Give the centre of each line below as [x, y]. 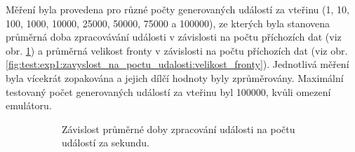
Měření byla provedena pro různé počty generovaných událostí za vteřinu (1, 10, [177, 9]
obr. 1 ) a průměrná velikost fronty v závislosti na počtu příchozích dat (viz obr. [177, 50]
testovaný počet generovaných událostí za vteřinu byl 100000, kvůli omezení [168, 91]
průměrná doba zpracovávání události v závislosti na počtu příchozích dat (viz [174, 37]
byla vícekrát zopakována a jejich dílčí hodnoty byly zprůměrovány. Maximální [175, 77]
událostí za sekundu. [106, 143]
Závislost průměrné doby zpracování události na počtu [179, 129]
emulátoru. [29, 105]
